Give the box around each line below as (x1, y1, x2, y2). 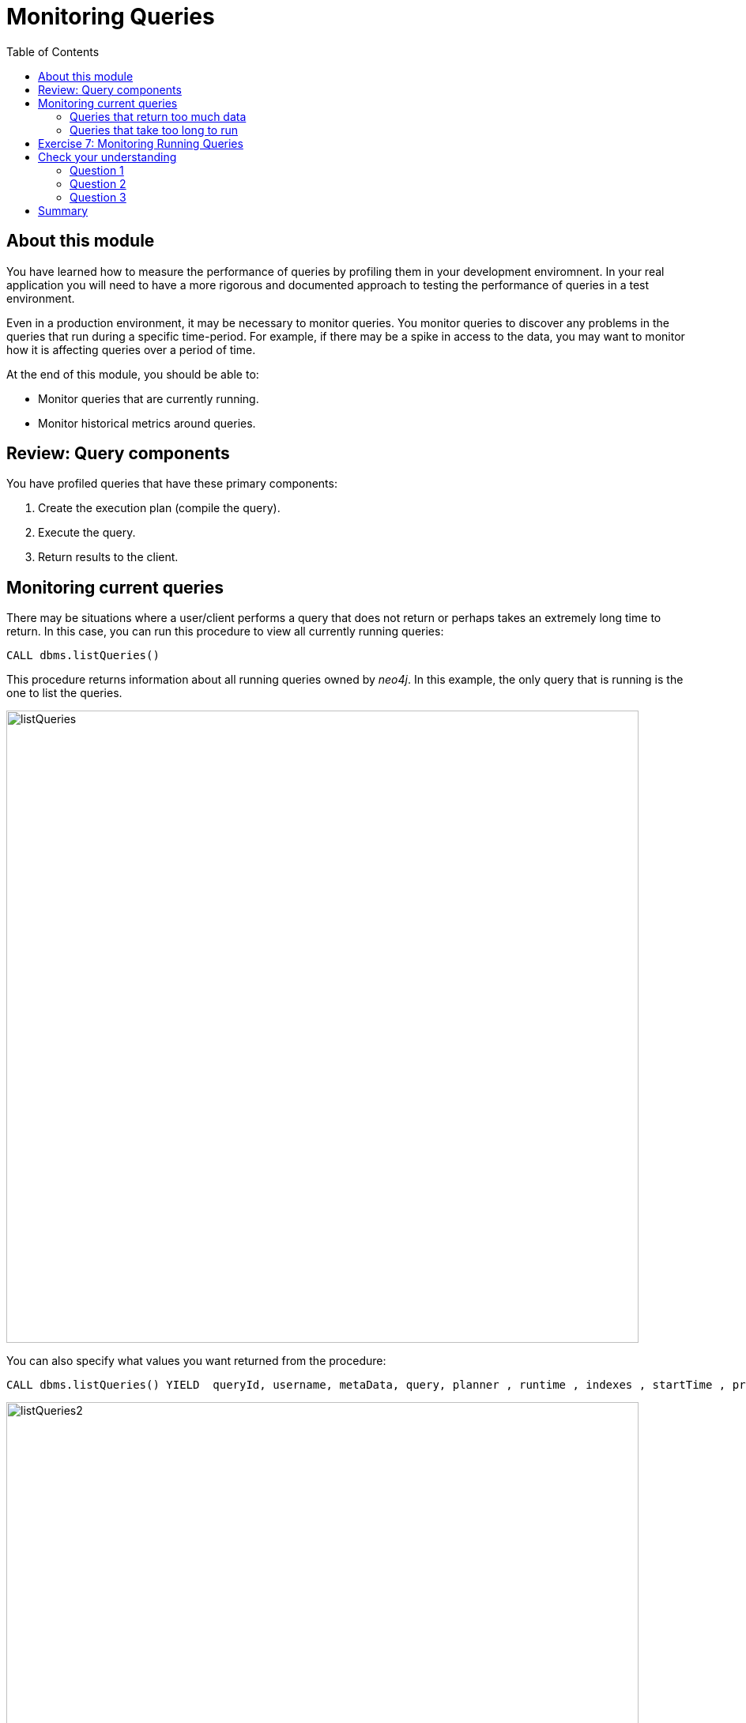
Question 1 (70, 163, 124, 177)
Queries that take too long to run (70, 123, 238, 137)
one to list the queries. (6, 686, 122, 700)
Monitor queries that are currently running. (38, 391, 259, 405)
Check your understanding (38, 149, 177, 164)
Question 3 (70, 190, 126, 204)
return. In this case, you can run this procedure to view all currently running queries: (6, 624, 444, 639)
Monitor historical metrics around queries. (38, 416, 256, 430)
